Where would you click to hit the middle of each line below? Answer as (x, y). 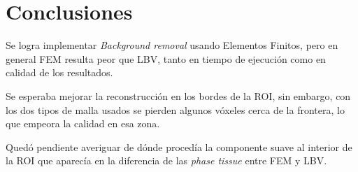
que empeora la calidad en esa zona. (83, 123)
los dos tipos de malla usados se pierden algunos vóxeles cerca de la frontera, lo (175, 109)
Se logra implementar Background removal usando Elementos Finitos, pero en (172, 45)
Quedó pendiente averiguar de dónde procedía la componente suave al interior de (179, 146)
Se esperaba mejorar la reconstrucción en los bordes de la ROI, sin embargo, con (178, 95)
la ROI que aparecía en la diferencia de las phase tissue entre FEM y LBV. (166, 160)
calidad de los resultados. (59, 72)
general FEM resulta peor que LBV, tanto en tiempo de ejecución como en (166, 58)
